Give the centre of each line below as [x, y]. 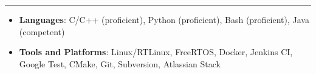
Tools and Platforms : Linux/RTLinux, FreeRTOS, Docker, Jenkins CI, [156, 52]
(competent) [42, 31]
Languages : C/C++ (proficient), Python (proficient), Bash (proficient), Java [164, 19]
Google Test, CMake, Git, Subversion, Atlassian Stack [120, 63]
